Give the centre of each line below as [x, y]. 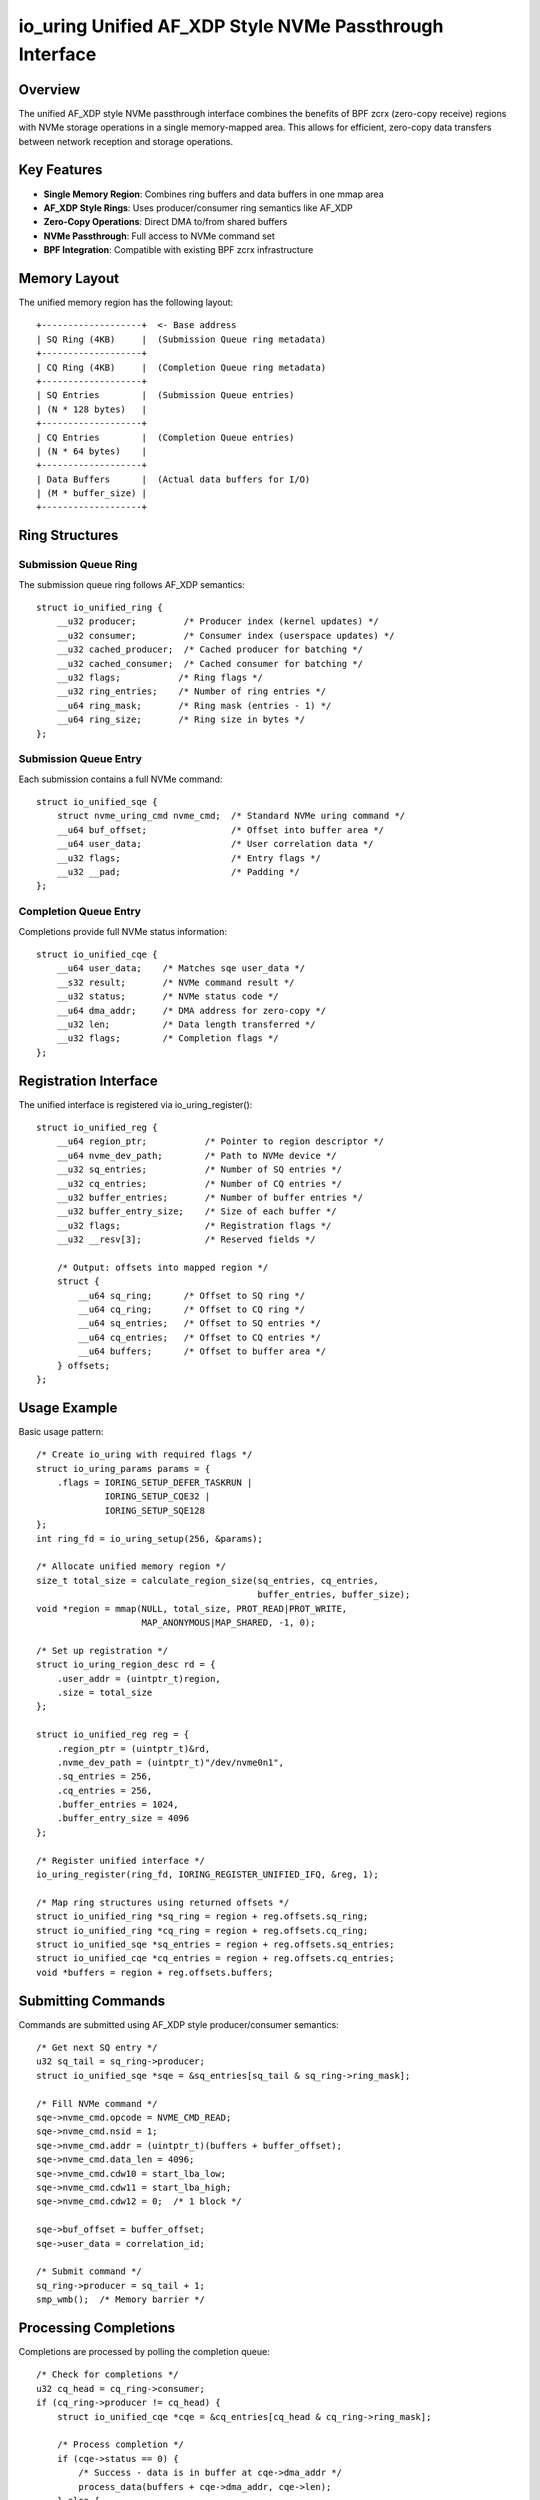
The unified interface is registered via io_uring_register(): [135, 1104]
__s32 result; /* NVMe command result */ [175, 982]
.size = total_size [104, 1692]
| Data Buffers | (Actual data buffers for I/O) [173, 479]
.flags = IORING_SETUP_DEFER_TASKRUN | [154, 1483]
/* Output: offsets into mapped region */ [162, 1267]
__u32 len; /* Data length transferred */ [186, 1024]
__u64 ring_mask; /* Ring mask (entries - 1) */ [194, 705]
